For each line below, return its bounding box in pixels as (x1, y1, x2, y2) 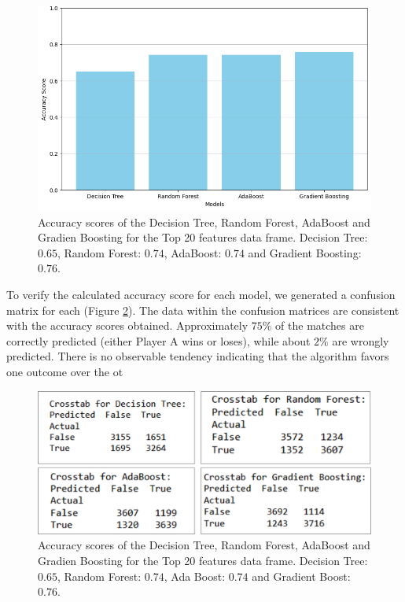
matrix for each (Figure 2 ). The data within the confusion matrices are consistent (6, 301, 399, 318)
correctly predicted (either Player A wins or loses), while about (6, 332, 311, 349)
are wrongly (332, 332, 389, 349)
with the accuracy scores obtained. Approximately (6, 317, 249, 334)
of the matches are (275, 317, 364, 334)
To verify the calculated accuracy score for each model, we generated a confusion (6, 286, 396, 303)
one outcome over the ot (6, 364, 123, 380)
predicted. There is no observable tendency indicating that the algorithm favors (6, 348, 389, 364)
